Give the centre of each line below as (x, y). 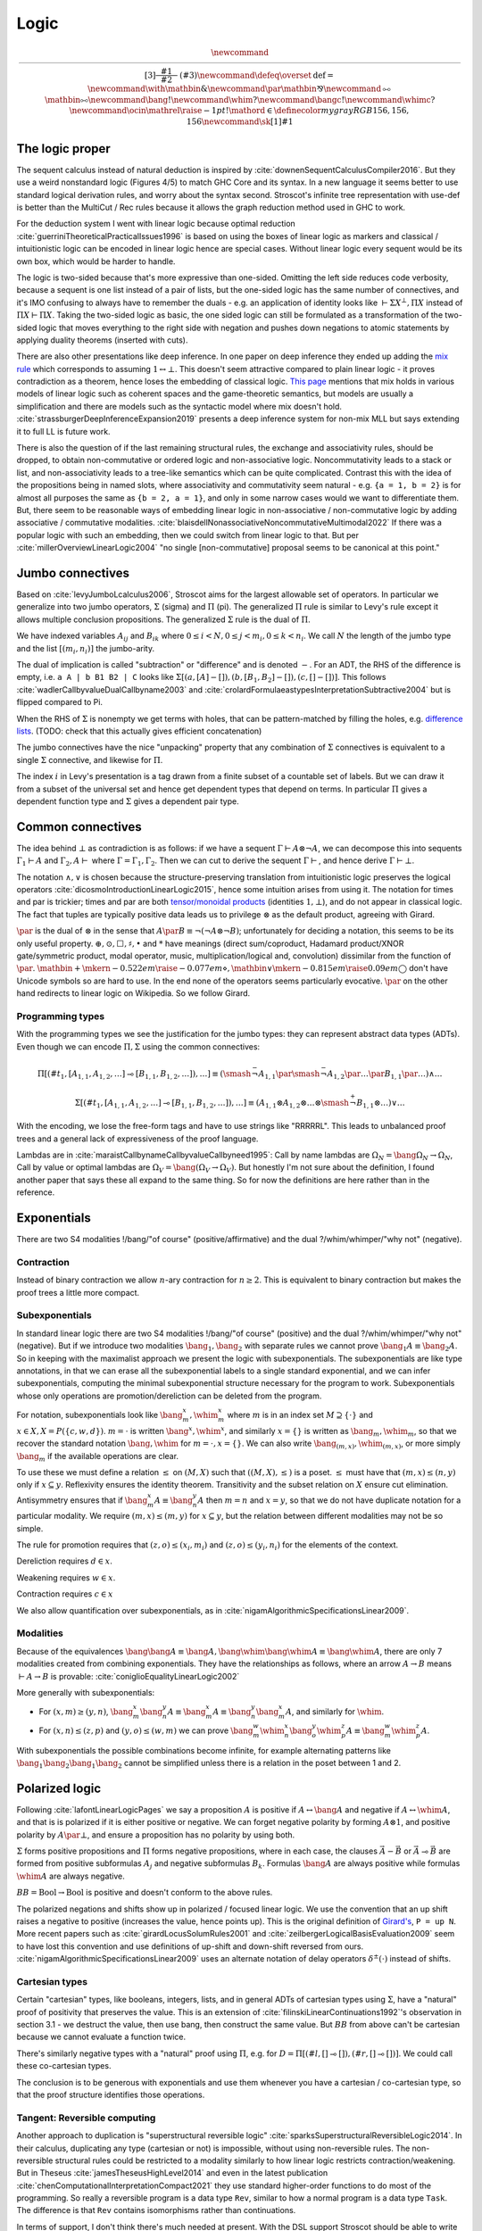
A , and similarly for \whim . (335, 1712)
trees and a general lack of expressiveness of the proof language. (137, 1139)
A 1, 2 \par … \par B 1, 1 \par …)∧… (385, 1075)
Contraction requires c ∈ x (65, 1594)
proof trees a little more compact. (78, 1292)
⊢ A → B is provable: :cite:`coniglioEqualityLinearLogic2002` (129, 1676)
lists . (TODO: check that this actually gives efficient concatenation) (139, 731)
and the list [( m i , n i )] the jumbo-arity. (86, 649)
